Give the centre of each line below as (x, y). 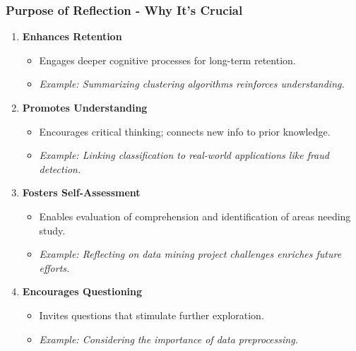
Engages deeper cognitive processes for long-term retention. (167, 60)
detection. (60, 168)
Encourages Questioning (82, 291)
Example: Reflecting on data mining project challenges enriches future (190, 254)
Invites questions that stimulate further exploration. (152, 315)
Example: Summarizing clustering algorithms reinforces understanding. (192, 84)
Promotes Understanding (85, 107)
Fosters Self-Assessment (81, 192)
